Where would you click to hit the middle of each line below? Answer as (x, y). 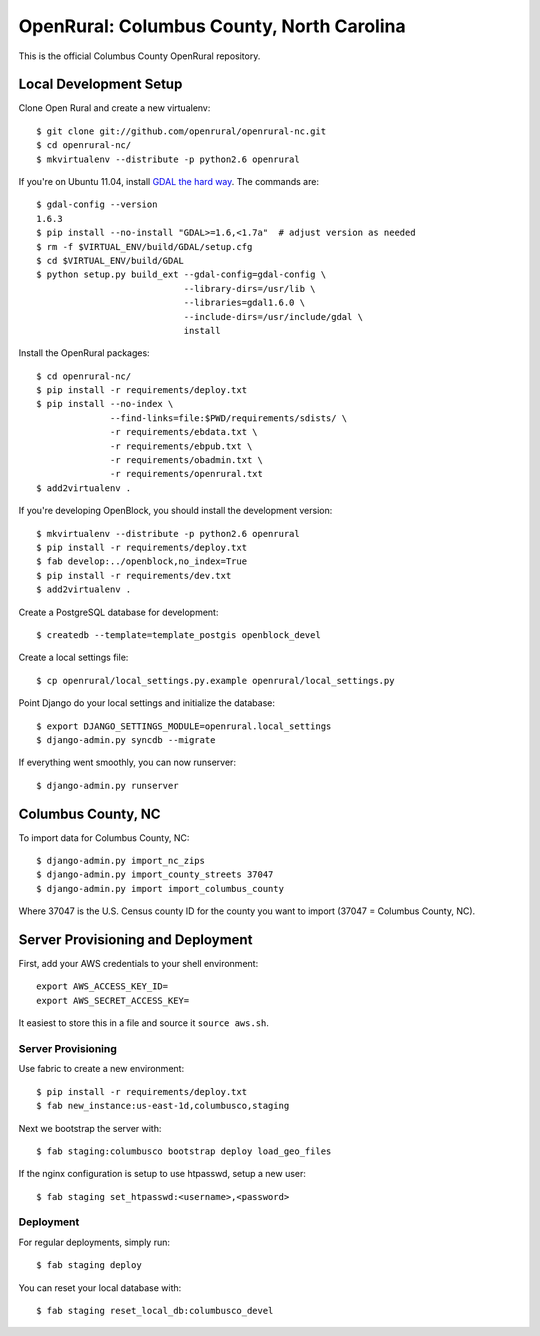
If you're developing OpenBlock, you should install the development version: (175, 511)
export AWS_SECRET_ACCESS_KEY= (113, 1000)
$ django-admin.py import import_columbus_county (160, 888)
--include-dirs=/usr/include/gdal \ (273, 316)
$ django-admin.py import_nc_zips (120, 860)
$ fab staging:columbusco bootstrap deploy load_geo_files (184, 1151)
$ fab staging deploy (89, 1265)
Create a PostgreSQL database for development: (118, 612)
